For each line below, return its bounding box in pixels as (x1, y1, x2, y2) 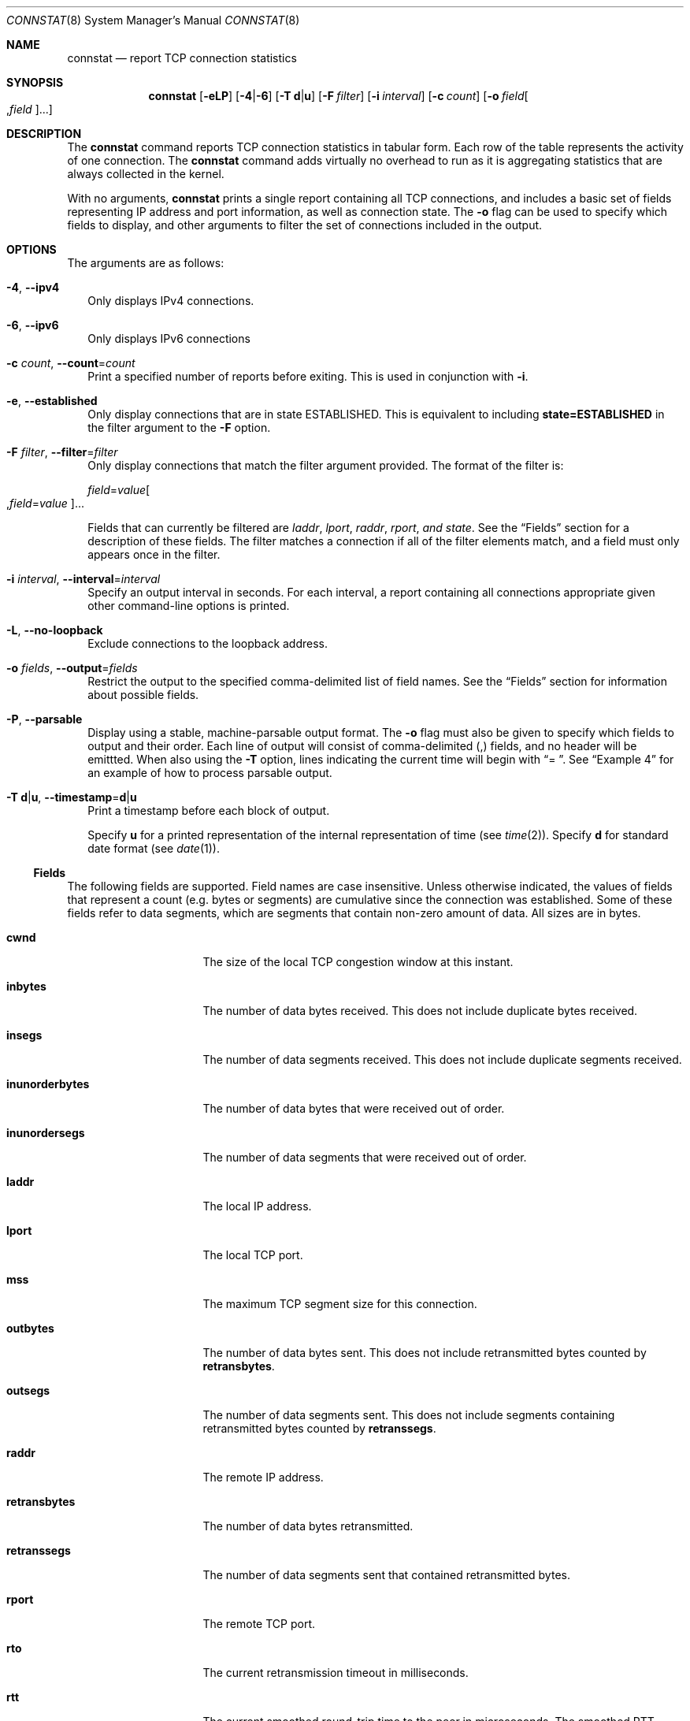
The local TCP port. (202, 1248, 303, 1262)
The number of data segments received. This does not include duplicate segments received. (202, 1053, 682, 1066)
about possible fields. (87, 688, 199, 701)
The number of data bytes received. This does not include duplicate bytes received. (202, 1004, 638, 1017)
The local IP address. (202, 1199, 312, 1213)
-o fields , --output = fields (6, 661, 138, 675)
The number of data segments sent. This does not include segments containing (202, 1408, 615, 1422)
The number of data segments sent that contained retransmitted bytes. (202, 1568, 570, 1582)
